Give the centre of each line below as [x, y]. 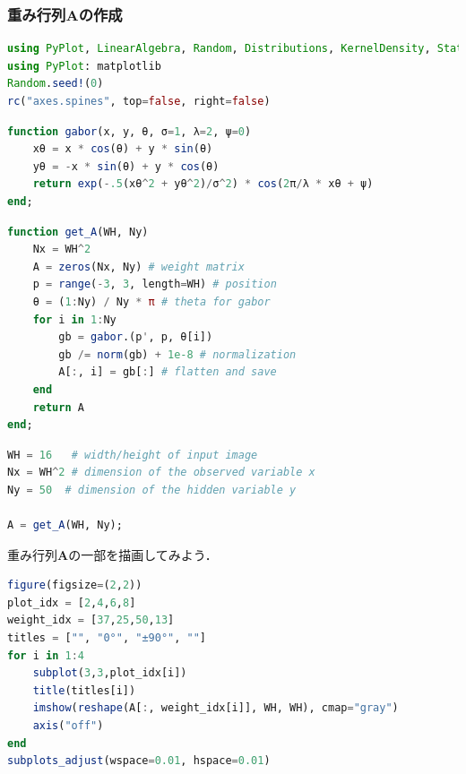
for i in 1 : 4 [46, 655]
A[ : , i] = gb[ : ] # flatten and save [168, 372]
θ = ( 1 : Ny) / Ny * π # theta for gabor [151, 301]
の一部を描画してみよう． [143, 554]
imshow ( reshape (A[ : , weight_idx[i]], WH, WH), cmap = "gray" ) [216, 708]
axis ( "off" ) [68, 726]
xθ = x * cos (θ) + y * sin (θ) [123, 149]
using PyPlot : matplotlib [84, 66]
